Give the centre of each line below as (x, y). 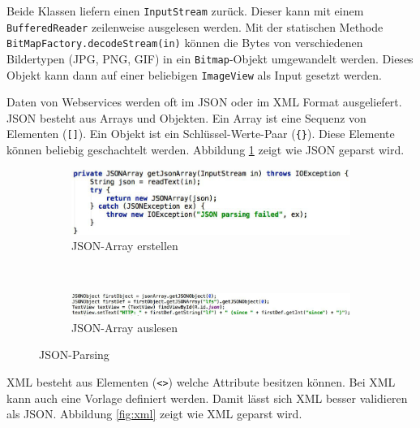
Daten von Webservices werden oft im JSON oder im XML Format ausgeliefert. (204, 102)
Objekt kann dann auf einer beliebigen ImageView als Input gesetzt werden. (194, 74)
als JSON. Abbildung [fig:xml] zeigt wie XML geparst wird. (154, 414)
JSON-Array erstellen (125, 246)
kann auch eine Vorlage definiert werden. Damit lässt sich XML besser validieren (207, 398)
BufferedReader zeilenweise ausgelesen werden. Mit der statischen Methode (195, 26)
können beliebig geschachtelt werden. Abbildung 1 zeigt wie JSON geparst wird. (206, 150)
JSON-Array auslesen (125, 327)
